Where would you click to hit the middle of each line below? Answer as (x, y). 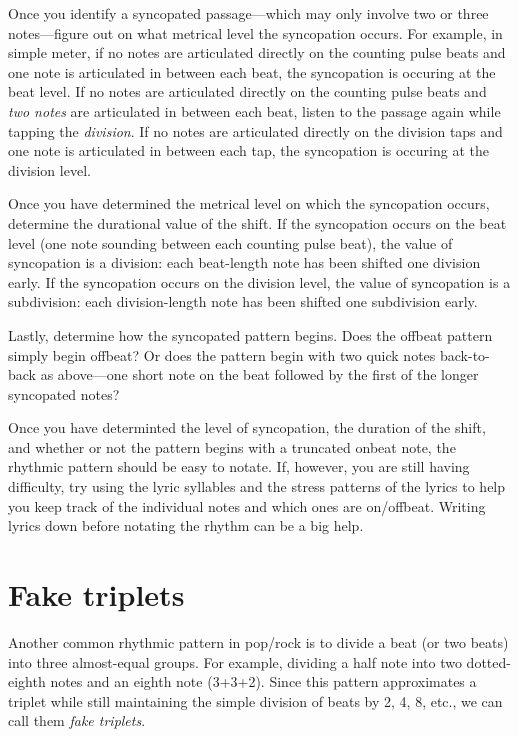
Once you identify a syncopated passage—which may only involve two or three (248, 13)
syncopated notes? (64, 393)
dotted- (488, 661)
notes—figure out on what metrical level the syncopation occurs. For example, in (255, 32)
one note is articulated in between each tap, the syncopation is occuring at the (248, 150)
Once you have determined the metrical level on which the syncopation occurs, (249, 203)
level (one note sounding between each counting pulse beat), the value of (230, 242)
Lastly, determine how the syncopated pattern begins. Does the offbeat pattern (250, 334)
